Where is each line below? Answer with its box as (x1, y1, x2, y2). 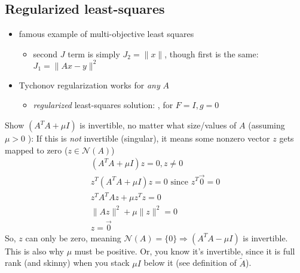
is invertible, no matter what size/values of (79, 119, 237, 131)
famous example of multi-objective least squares (19, 27, 194, 40)
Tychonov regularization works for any (19, 78, 160, 91)
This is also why (5, 244, 64, 257)
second (33, 47, 58, 60)
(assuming (248, 119, 285, 131)
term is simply (68, 47, 120, 60)
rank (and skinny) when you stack (5, 256, 130, 269)
